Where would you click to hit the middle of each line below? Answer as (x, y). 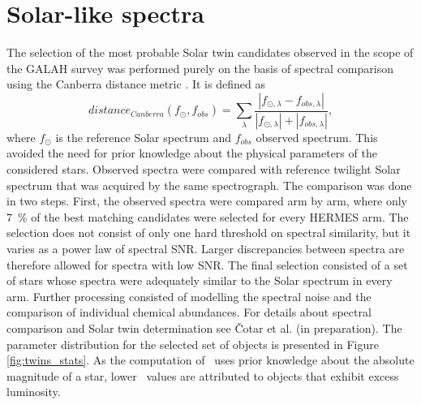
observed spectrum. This (317, 137)
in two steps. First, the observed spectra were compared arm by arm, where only (207, 201)
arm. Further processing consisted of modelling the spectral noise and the (189, 296)
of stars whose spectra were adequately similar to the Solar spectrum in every (200, 280)
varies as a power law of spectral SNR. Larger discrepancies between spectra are (206, 248)
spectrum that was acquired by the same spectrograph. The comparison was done (209, 185)
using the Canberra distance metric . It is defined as (136, 84)
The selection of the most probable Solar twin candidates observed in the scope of (210, 52)
